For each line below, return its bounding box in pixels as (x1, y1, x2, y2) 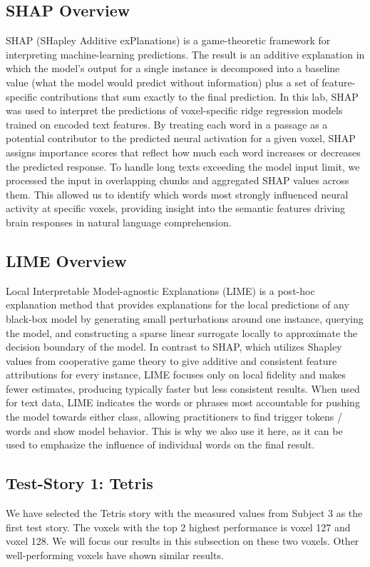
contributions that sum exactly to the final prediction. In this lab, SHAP (40, 89, 359, 104)
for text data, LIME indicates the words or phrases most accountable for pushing (6, 395, 360, 410)
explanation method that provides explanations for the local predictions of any (6, 297, 349, 312)
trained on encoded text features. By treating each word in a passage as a (6, 116, 328, 131)
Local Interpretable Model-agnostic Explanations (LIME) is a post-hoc (6, 283, 315, 298)
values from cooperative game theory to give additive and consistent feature (6, 353, 337, 368)
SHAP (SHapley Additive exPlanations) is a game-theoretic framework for (6, 33, 331, 48)
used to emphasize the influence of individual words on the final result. (6, 437, 315, 452)
